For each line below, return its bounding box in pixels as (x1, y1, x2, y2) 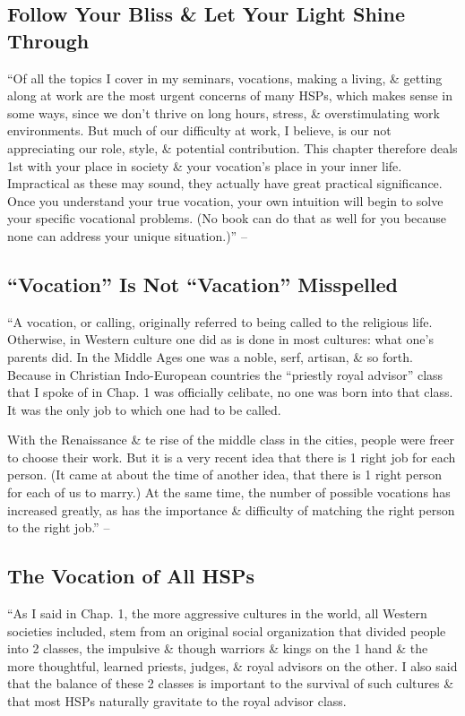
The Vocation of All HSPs (7, 562, 254, 590)
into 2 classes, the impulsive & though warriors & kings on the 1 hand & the (7, 639, 428, 658)
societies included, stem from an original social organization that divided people (7, 621, 446, 640)
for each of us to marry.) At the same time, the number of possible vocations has (7, 483, 451, 502)
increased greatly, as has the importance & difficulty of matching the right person (7, 500, 455, 519)
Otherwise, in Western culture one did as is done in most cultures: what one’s (7, 330, 434, 349)
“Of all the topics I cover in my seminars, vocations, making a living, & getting (7, 68, 443, 87)
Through (7, 26, 90, 54)
